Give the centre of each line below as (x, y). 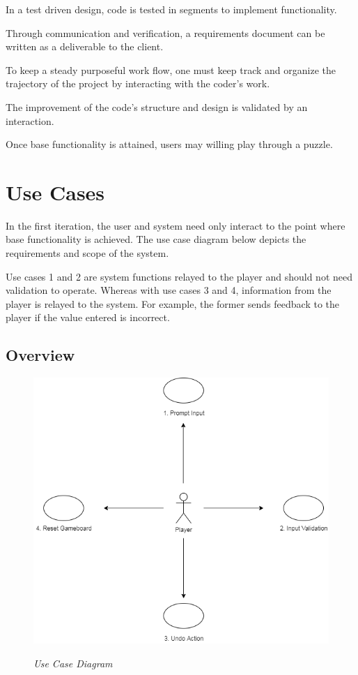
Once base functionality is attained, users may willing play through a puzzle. (169, 144)
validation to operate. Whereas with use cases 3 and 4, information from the (169, 290)
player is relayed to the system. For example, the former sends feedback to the (173, 303)
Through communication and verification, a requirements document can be (165, 32)
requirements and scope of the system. (87, 253)
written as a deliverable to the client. (85, 46)
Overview (40, 355)
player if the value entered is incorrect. (88, 317)
